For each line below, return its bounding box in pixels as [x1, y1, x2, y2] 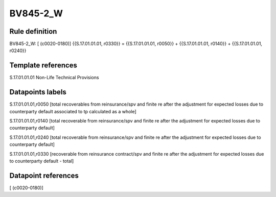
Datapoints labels [9, 88, 66, 96]
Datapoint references [9, 171, 79, 180]
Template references [9, 61, 78, 70]
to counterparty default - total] [9, 158, 74, 164]
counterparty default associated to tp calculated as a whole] [9, 108, 136, 114]
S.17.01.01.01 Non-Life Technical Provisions [9, 75, 99, 81]
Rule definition [9, 27, 57, 36]
